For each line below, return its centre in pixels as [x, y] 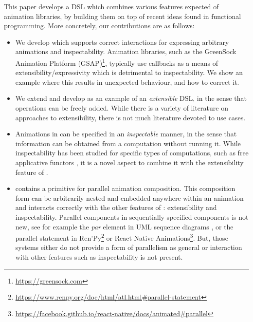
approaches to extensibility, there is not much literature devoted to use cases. [130, 117]
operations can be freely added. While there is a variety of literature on [122, 108]
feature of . [32, 172]
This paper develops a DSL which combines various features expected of [111, 6]
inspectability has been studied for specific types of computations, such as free [132, 153]
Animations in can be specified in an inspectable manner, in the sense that [126, 134]
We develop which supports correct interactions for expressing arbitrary [122, 42]
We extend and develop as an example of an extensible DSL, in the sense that [131, 98]
